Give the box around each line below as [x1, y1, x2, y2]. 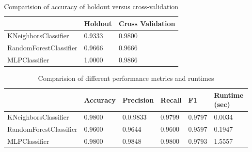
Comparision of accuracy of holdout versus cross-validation [4, 1, 179, 11]
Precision [122, 94, 154, 105]
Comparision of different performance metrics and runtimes [38, 73, 214, 83]
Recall [160, 94, 182, 105]
